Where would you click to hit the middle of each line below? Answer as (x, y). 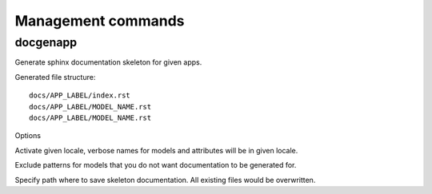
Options (28, 136)
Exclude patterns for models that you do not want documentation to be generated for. (156, 165)
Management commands (100, 21)
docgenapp (46, 42)
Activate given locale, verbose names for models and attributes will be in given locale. (156, 150)
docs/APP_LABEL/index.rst (80, 95)
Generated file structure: (55, 77)
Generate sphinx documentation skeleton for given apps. (108, 62)
